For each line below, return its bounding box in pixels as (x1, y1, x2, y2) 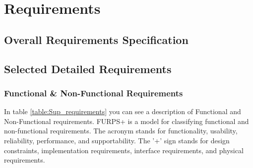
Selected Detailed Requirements (4, 61, 172, 76)
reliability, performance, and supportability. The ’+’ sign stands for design (4, 135, 230, 145)
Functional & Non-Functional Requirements (4, 86, 183, 99)
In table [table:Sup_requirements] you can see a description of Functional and (4, 106, 241, 117)
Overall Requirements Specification (4, 32, 189, 47)
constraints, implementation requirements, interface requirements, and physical (4, 145, 244, 155)
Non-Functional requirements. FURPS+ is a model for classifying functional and (4, 116, 249, 126)
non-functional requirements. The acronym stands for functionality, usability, (4, 126, 238, 136)
